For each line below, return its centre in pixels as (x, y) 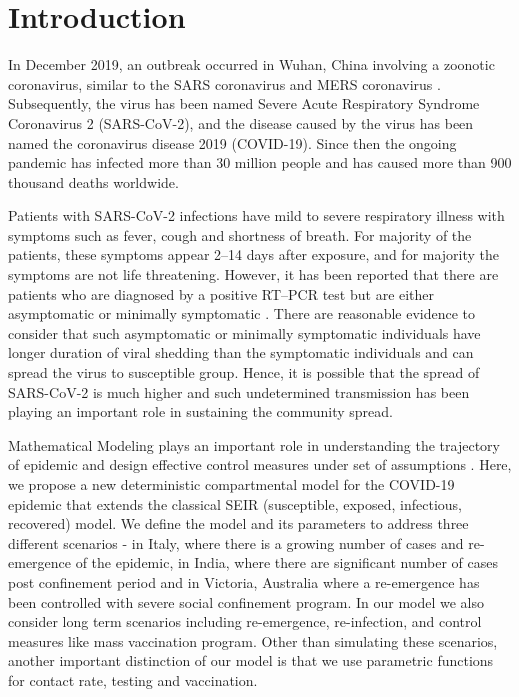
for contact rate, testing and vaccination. (133, 679)
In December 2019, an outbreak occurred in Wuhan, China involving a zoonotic (251, 64)
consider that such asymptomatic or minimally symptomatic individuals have (244, 332)
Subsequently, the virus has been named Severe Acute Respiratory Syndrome (244, 103)
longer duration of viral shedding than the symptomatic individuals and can (241, 352)
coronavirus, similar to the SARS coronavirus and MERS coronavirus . (224, 83)
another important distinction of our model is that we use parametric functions (251, 660)
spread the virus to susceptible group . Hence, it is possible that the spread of (244, 372)
